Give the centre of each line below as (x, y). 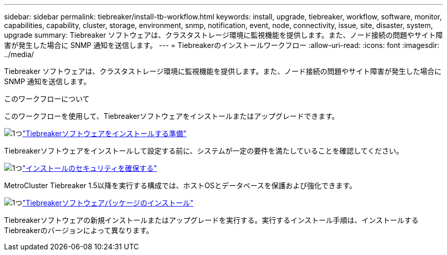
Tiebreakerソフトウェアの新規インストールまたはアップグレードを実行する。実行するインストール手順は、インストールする (212, 220)
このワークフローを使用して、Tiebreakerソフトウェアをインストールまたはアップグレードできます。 (172, 116)
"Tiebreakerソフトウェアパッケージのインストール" (108, 203)
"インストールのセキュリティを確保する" (90, 168)
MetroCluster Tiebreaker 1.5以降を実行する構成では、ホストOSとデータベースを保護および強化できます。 (180, 185)
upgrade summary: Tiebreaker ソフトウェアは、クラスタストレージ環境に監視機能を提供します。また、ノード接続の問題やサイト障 (224, 35)
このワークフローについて (47, 99)
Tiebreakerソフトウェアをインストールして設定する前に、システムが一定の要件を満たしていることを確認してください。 (204, 151)
